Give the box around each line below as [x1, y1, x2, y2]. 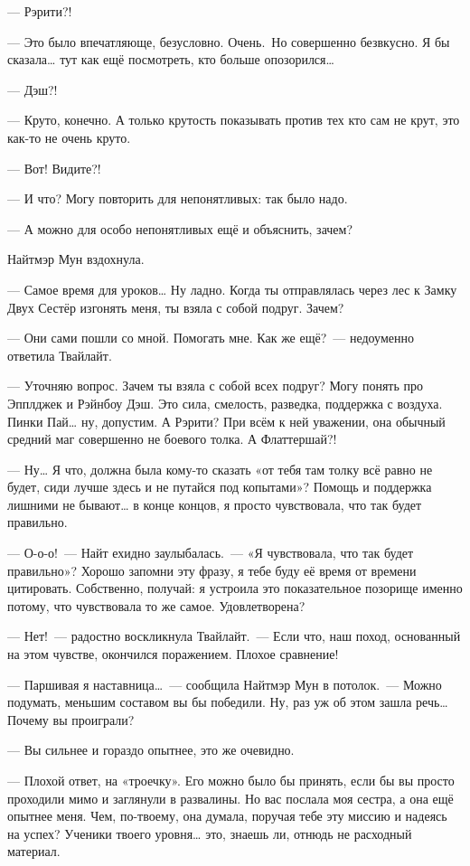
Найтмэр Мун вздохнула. [7, 249, 145, 268]
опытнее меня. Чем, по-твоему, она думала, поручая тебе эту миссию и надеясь [7, 806, 447, 825]
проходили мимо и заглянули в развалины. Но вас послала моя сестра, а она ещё [7, 788, 454, 807]
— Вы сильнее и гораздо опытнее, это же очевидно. [7, 740, 295, 759]
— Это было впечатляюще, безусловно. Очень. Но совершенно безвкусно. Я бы [7, 32, 450, 51]
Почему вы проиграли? [7, 710, 135, 729]
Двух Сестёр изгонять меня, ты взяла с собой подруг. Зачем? [7, 297, 344, 316]
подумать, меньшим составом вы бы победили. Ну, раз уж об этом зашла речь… [7, 692, 448, 711]
